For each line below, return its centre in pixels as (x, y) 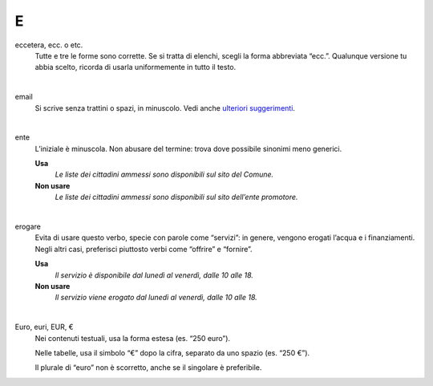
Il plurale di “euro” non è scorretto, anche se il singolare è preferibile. (148, 368)
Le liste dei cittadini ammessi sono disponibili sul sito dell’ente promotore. (176, 197)
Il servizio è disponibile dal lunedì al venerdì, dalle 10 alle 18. (154, 275)
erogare (28, 227)
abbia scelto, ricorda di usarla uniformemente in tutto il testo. (136, 67)
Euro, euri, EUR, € (44, 327)
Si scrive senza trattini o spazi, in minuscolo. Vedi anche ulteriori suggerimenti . (165, 108)
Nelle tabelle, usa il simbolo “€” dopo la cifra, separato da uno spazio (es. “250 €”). (172, 352)
